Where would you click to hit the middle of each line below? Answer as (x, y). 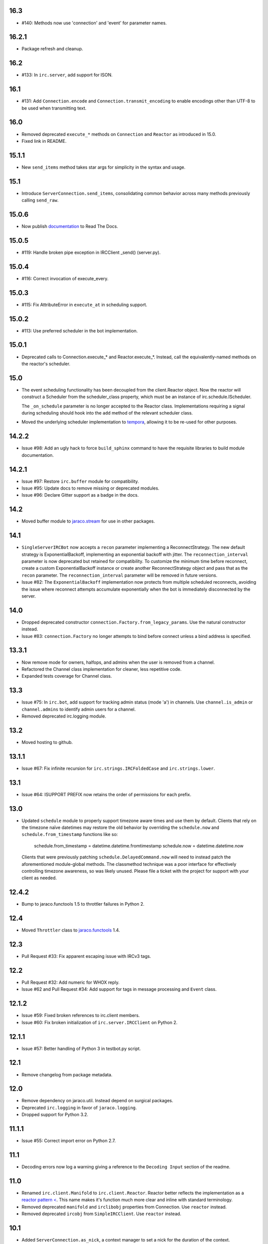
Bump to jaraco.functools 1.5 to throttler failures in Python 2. (83, 904)
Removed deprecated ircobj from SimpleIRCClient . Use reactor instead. (101, 1214)
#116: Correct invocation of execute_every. (65, 278)
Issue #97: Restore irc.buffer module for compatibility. (80, 481)
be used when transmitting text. (54, 108)
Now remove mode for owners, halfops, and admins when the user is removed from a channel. (118, 662)
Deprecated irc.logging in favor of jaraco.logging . (79, 1108)
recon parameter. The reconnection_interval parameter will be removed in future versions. (120, 575)
